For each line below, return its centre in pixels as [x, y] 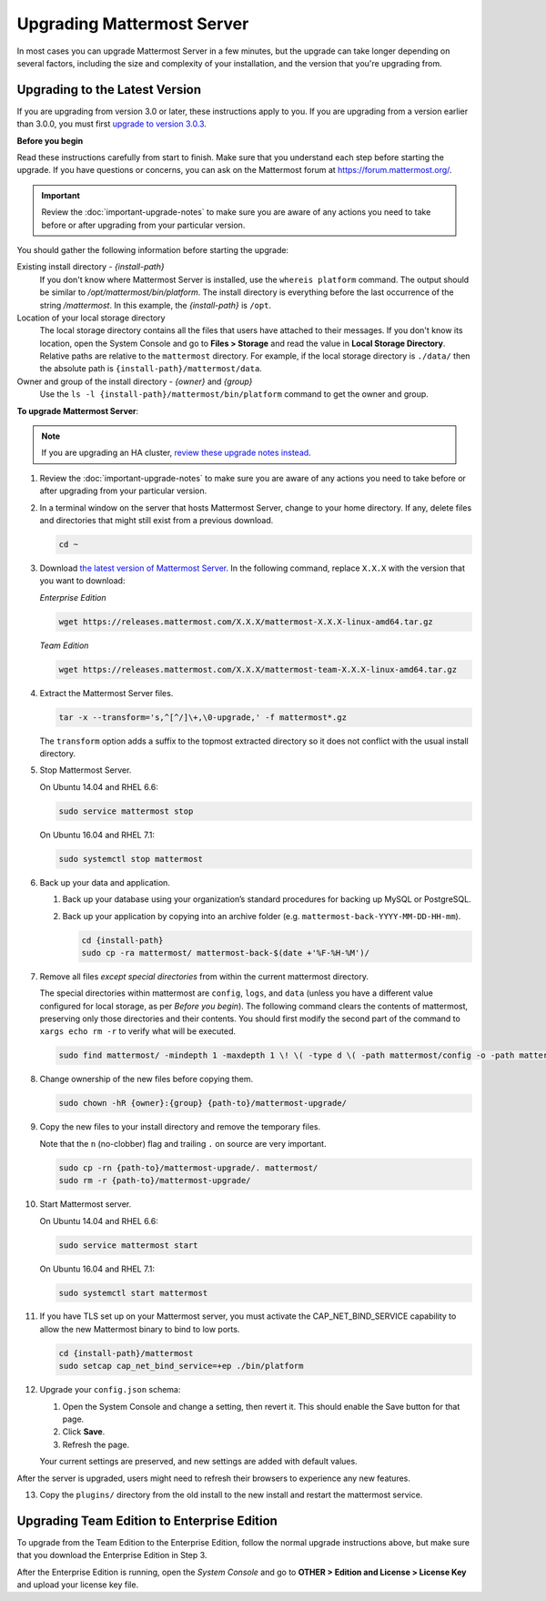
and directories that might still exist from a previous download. [157, 520]
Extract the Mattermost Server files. [106, 693]
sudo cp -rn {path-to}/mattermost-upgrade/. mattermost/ [188, 1168]
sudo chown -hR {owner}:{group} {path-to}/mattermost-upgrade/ [203, 1103]
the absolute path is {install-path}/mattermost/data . [151, 369]
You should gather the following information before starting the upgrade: [153, 249]
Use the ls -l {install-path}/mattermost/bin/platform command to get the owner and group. [234, 394]
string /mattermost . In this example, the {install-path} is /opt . [156, 305]
